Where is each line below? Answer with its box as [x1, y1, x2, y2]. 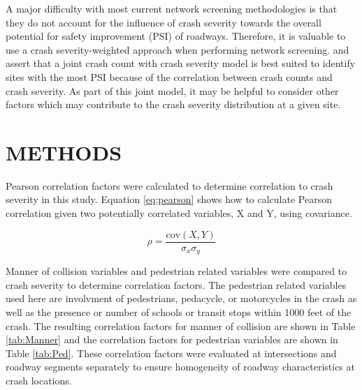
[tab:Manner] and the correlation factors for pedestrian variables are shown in [6, 332, 338, 347]
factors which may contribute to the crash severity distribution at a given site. [6, 97, 341, 112]
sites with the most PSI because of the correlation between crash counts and [6, 69, 333, 84]
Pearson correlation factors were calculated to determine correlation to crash [6, 178, 333, 193]
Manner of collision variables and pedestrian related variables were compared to [6, 264, 347, 278]
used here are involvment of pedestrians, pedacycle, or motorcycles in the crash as [6, 291, 357, 306]
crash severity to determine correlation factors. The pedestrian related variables [6, 277, 347, 292]
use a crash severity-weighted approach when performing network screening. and [6, 42, 349, 57]
